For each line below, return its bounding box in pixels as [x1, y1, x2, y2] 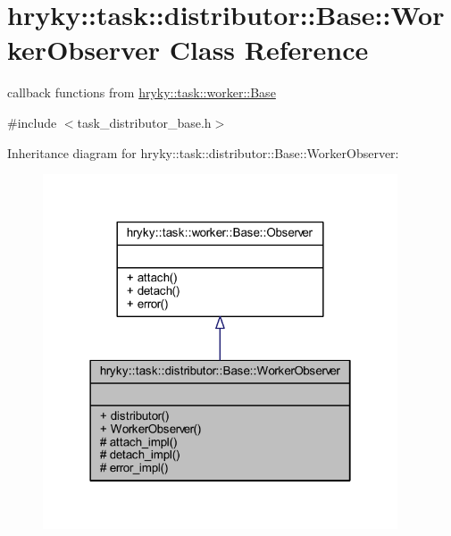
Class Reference [169, 31, 369, 68]
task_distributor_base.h [77, 113, 212, 131]
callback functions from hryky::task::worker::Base [7, 83, 276, 102]
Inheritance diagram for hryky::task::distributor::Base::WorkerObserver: [7, 143, 399, 162]
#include [7, 113, 57, 131]
